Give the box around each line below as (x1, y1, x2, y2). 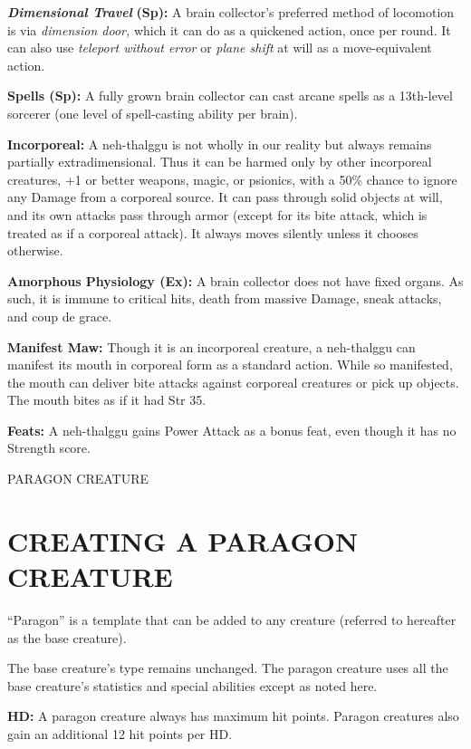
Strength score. (7, 438, 91, 457)
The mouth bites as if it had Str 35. (7, 390, 207, 409)
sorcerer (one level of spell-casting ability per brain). (7, 103, 298, 122)
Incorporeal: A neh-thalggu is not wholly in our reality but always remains (7, 134, 432, 153)
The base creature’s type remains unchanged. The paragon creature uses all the (7, 658, 448, 677)
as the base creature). (7, 628, 127, 647)
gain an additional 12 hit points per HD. (7, 724, 233, 743)
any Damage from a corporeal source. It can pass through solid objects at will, (7, 187, 443, 206)
